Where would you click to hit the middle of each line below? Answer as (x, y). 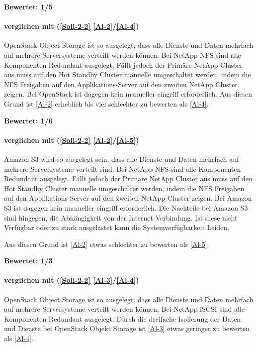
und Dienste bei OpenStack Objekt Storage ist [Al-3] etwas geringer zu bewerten (127, 328)
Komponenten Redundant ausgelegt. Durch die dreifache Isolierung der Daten (123, 318)
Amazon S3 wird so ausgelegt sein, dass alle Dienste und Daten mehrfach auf (122, 159)
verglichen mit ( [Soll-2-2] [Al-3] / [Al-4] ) (72, 280)
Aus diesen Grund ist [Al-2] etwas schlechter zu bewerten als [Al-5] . (107, 244)
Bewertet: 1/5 (28, 6)
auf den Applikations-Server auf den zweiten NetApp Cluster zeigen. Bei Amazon (128, 198)
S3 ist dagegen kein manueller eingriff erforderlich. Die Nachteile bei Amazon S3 (126, 207)
